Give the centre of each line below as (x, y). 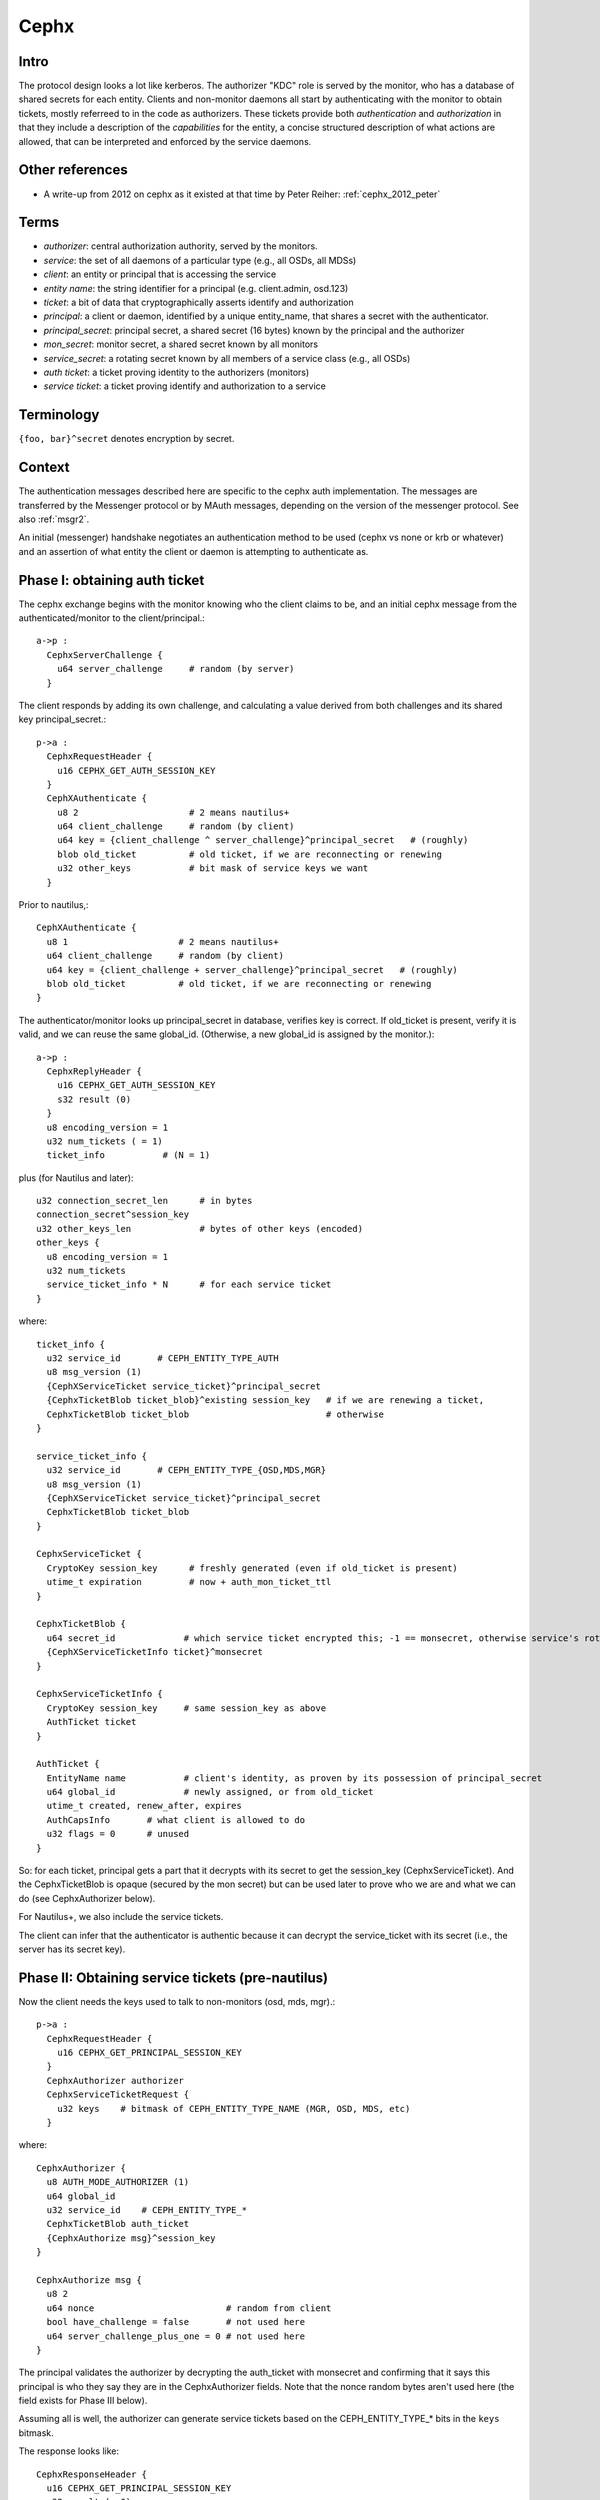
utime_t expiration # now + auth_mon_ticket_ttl (189, 1582)
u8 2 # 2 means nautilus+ (173, 812)
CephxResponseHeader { (92, 2474)
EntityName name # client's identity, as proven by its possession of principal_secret (294, 1778)
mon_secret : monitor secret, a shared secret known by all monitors (181, 344)
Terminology (59, 415)
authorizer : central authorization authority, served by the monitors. (181, 246)
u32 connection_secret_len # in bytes (144, 1201)
